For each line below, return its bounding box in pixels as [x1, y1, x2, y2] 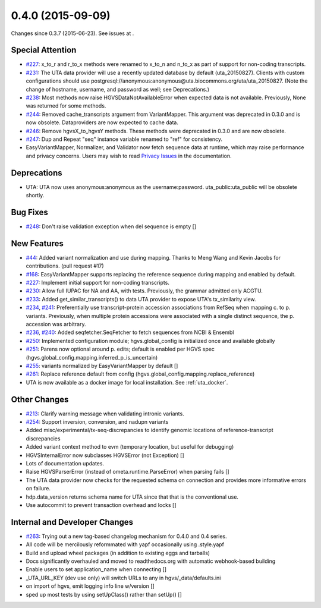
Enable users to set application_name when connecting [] [26, 566, 166, 573]
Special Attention [11, 45, 77, 55]
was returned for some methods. [26, 102, 106, 109]
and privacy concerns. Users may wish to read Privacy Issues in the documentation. [26, 152, 232, 159]
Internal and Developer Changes [11, 517, 134, 527]
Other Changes [11, 394, 69, 404]
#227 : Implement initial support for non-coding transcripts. [26, 279, 169, 286]
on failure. [26, 485, 51, 492]
